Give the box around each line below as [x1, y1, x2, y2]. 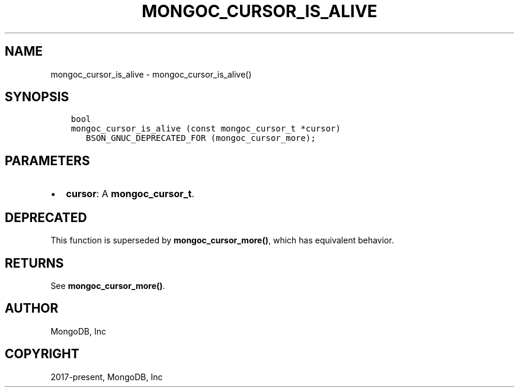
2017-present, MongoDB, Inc [50, 371, 163, 382]
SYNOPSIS [5, 89, 69, 105]
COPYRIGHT [5, 346, 79, 362]
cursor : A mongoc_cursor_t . [66, 188, 194, 200]
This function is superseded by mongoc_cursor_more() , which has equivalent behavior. [50, 235, 394, 246]
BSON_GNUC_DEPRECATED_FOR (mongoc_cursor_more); [86, 133, 316, 143]
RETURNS [5, 255, 64, 271]
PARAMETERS [5, 153, 90, 168]
